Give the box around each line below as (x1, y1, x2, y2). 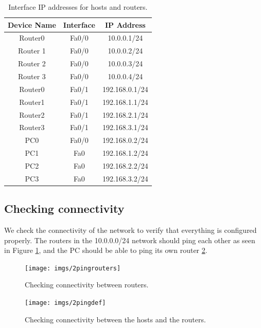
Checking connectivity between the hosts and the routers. (25, 314, 206, 324)
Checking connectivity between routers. (25, 279, 149, 290)
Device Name (8, 19, 56, 30)
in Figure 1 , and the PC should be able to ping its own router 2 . (4, 245, 207, 256)
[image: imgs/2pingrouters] (25, 264, 121, 272)
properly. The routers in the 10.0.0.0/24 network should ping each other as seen (4, 234, 255, 245)
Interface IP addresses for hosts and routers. (8, 2, 148, 12)
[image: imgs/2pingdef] (25, 299, 106, 307)
